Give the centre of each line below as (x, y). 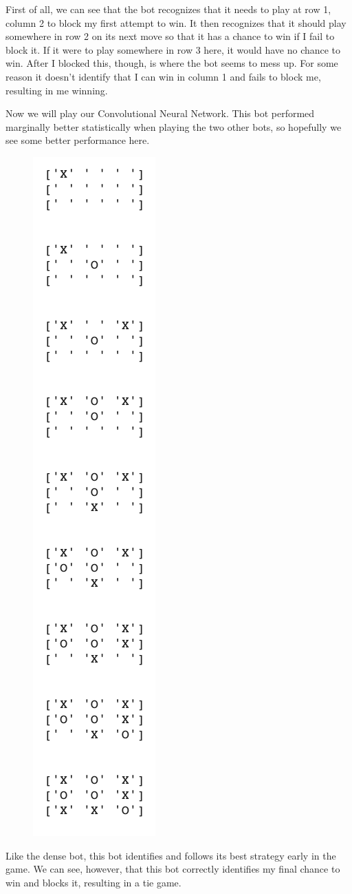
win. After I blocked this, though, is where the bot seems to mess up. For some (172, 63)
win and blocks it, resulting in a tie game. (93, 882)
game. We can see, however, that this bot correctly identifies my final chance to (173, 869)
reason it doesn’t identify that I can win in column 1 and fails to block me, (163, 76)
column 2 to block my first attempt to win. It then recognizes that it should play (176, 22)
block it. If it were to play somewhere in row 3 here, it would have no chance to (173, 49)
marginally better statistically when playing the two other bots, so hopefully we (174, 126)
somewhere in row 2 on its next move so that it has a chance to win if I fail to (170, 36)
